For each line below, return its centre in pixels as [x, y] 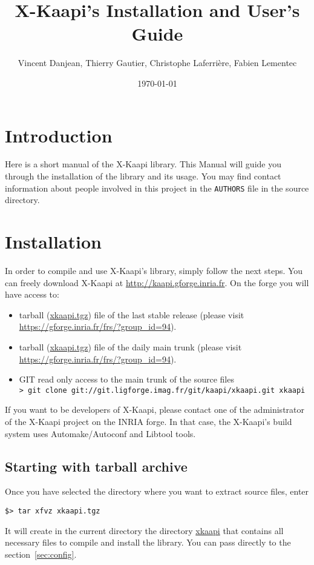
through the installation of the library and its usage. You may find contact [143, 176]
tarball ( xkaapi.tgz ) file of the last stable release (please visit [132, 314]
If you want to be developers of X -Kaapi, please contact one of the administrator [155, 410]
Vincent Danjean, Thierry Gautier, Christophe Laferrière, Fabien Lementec [157, 63]
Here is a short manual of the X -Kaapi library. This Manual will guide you [143, 164]
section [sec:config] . [41, 554]
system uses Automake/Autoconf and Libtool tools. [100, 433]
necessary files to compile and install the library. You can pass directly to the [148, 542]
